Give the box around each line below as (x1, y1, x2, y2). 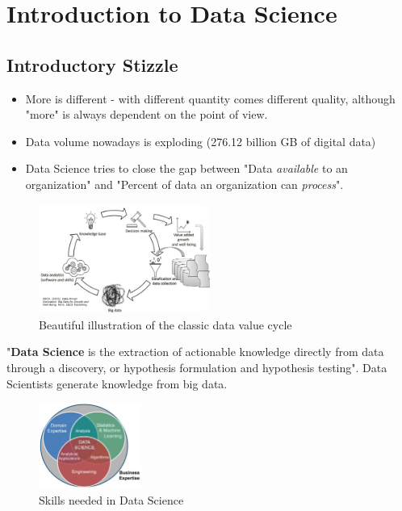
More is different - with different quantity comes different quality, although (25, 90, 396, 107)
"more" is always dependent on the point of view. (25, 106, 268, 123)
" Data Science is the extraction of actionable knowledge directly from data (6, 343, 384, 360)
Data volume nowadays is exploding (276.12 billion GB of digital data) (25, 132, 376, 149)
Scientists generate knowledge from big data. (6, 375, 228, 392)
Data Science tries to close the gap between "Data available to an (25, 160, 348, 177)
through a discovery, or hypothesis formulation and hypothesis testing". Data (6, 358, 387, 375)
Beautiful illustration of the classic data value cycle (39, 316, 292, 333)
